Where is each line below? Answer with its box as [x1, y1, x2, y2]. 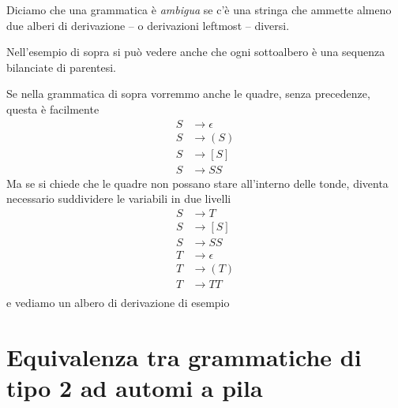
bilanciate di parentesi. [6, 58, 116, 75]
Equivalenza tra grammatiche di [6, 340, 362, 372]
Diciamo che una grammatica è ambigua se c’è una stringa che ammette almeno [6, 2, 392, 17]
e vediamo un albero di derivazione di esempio [6, 294, 230, 311]
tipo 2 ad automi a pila [6, 372, 263, 404]
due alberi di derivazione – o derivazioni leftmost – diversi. [6, 17, 290, 33]
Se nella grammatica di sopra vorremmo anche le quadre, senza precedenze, [6, 85, 370, 102]
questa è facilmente [6, 100, 99, 117]
